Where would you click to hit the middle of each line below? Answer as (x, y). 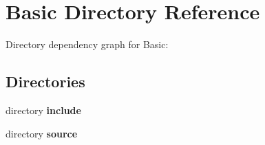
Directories (45, 81)
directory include (43, 110)
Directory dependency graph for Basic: (87, 44)
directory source (42, 133)
